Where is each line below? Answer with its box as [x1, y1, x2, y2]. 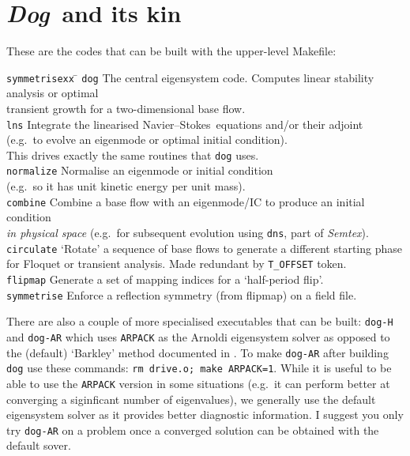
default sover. [6, 437, 71, 454]
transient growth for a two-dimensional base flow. [6, 100, 246, 116]
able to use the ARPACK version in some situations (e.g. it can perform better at [6, 375, 390, 391]
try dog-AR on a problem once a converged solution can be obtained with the [6, 421, 379, 438]
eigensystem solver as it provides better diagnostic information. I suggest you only [6, 406, 404, 423]
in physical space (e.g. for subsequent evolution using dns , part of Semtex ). [6, 224, 369, 240]
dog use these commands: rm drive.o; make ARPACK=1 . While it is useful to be [6, 360, 392, 376]
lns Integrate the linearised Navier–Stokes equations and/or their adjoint [6, 115, 363, 132]
